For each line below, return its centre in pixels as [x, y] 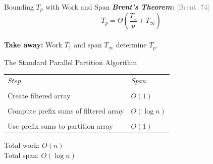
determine [131, 45]
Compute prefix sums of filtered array [66, 111]
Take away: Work [33, 45]
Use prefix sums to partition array [60, 126]
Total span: [21, 155]
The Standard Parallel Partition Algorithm [71, 62]
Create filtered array [39, 95]
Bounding [19, 7]
